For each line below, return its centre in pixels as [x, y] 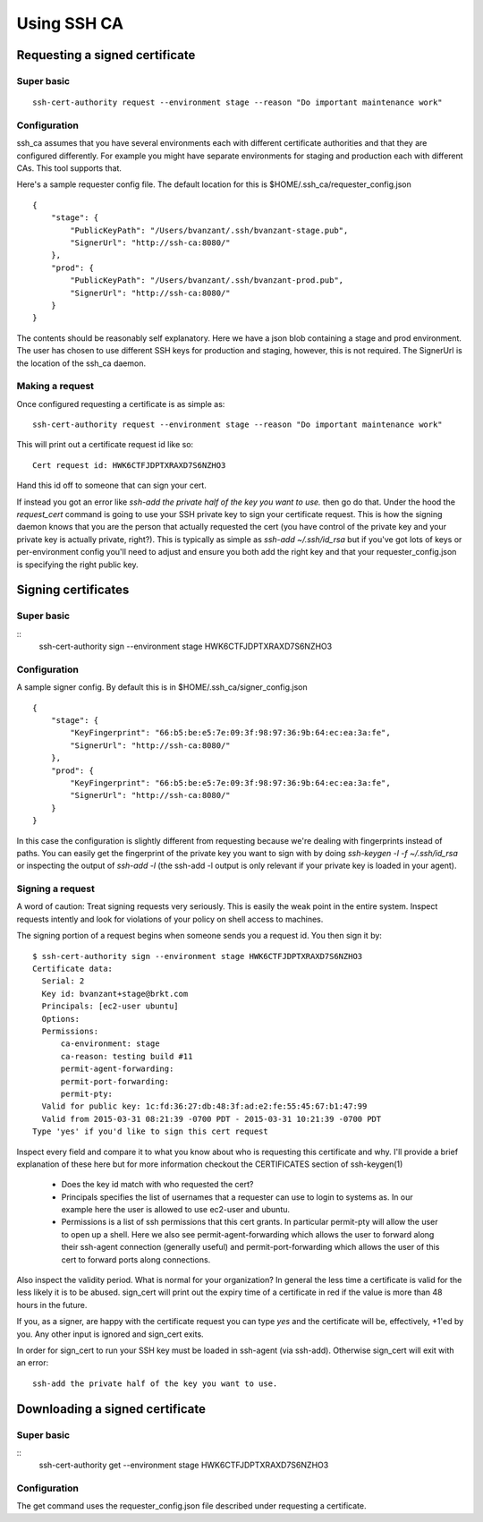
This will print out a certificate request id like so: [105, 445]
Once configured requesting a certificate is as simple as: [121, 404]
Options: [61, 1019]
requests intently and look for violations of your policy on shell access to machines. [170, 919]
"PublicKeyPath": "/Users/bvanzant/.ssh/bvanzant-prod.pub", [207, 281]
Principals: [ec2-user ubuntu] [110, 1006]
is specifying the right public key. [77, 565]
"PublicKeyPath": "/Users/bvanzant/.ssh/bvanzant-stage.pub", [209, 230]
